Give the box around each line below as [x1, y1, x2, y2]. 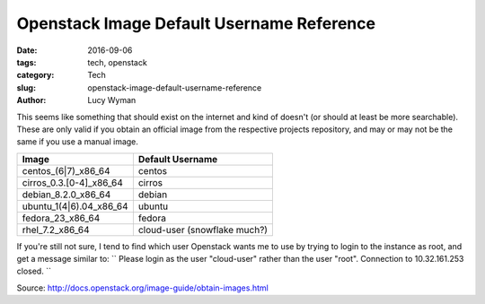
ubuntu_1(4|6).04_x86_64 [22, 200, 128, 213]
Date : [16, 45, 38, 56]
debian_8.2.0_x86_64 [22, 188, 111, 201]
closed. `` [16, 265, 51, 277]
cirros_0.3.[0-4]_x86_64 [22, 176, 123, 188]
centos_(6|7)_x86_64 [22, 164, 110, 177]
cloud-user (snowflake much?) [137, 223, 269, 236]
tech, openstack [87, 56, 147, 67]
